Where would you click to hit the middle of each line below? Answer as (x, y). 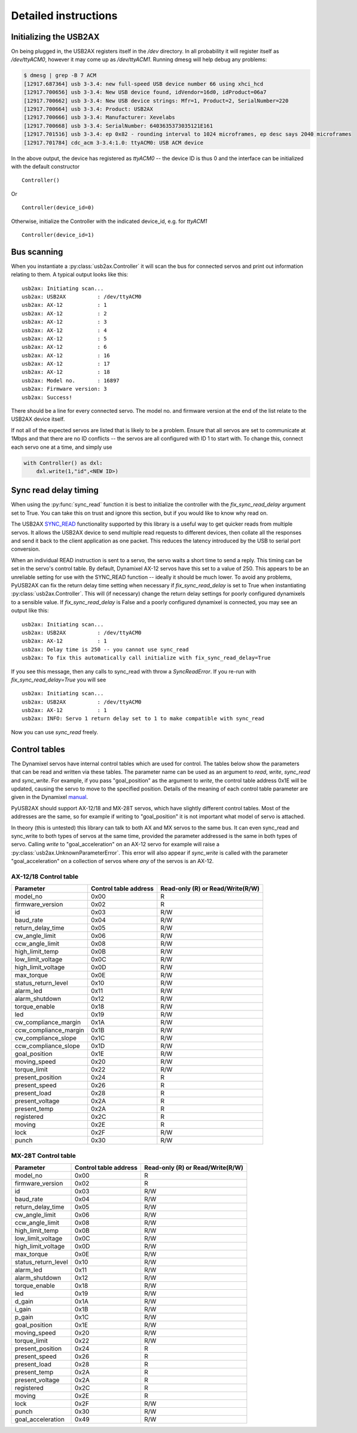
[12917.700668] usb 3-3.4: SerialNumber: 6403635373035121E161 (118, 126)
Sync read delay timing (55, 491)
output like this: (30, 611)
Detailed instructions (64, 16)
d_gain (24, 1301)
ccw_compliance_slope (47, 1046)
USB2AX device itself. (38, 419)
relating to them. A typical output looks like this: (70, 274)
